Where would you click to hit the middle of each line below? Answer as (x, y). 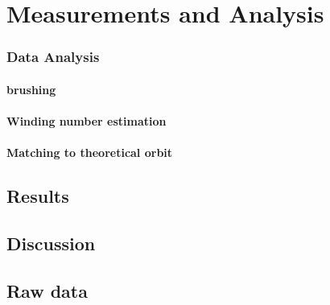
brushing (31, 89)
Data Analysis (53, 57)
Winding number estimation (87, 121)
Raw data (47, 290)
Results (38, 196)
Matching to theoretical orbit (90, 152)
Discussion (51, 243)
